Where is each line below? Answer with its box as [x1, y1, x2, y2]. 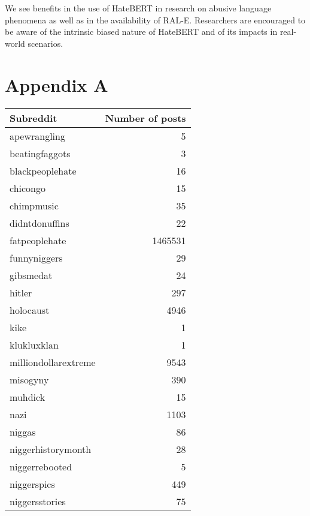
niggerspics [10, 476, 55, 491]
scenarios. [28, 37, 63, 49]
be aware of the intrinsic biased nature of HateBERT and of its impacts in [5, 25, 278, 38]
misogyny [10, 372, 49, 386]
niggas [10, 424, 36, 439]
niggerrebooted [10, 459, 72, 473]
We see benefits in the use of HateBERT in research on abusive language [5, 2, 272, 14]
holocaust [10, 302, 50, 317]
